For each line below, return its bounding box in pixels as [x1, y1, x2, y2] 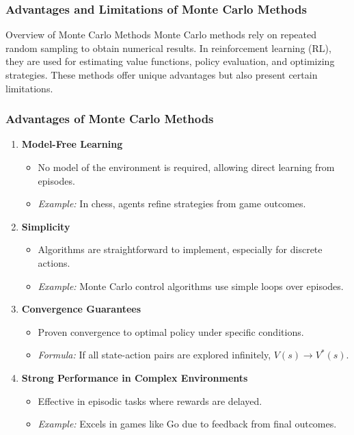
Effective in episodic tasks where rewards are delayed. [38, 393, 262, 408]
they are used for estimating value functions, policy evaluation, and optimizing [5, 54, 335, 68]
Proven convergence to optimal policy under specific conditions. [38, 324, 304, 339]
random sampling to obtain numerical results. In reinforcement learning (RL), [5, 40, 331, 55]
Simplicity [21, 219, 70, 233]
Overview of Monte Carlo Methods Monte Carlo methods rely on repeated [5, 27, 316, 42]
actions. [38, 255, 70, 269]
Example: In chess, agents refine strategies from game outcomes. [38, 196, 306, 211]
